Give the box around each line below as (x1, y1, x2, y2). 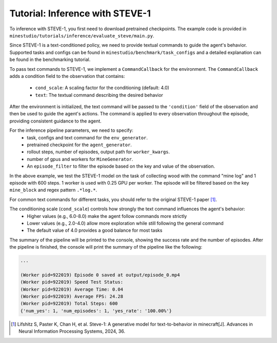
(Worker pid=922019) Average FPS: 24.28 (20, 294, 123, 299)
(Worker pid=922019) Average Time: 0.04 (20, 286, 123, 292)
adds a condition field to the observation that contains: (9, 73, 125, 79)
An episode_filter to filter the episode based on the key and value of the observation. (27, 163, 215, 169)
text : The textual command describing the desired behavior (35, 92, 164, 98)
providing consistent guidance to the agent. (9, 118, 102, 124)
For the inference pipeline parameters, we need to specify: (9, 127, 133, 133)
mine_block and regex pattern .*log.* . (9, 187, 97, 193)
